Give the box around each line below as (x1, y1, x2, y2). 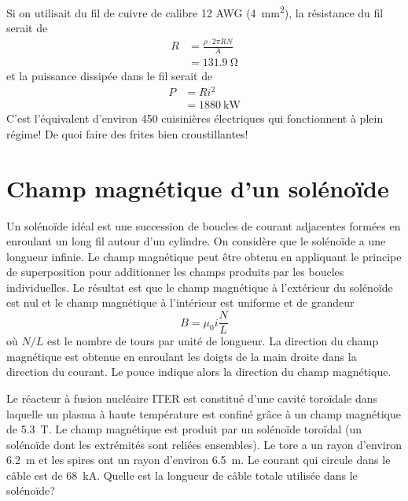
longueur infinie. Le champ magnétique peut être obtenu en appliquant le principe (6, 248, 402, 264)
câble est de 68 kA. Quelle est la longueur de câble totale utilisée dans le (6, 466, 358, 483)
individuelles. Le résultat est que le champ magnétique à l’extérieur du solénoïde (6, 278, 393, 295)
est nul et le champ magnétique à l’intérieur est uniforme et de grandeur (6, 294, 355, 311)
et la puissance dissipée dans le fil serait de (6, 68, 213, 84)
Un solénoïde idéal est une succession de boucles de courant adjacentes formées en (6, 217, 401, 234)
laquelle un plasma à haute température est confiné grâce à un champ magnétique (6, 405, 401, 422)
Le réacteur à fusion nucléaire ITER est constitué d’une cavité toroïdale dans (6, 389, 377, 406)
